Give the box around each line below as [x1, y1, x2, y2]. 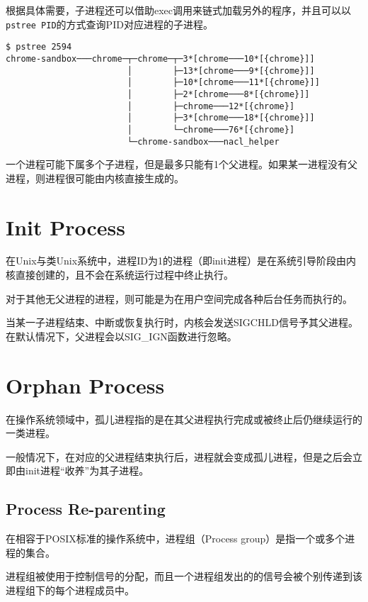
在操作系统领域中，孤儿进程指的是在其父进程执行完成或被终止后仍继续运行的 [6, 411, 362, 426]
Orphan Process [6, 370, 165, 399]
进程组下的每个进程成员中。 [6, 582, 134, 597]
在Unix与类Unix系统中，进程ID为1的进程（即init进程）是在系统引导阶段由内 [6, 253, 356, 268]
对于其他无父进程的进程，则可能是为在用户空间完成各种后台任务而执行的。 [6, 291, 352, 306]
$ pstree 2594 [6, 42, 72, 52]
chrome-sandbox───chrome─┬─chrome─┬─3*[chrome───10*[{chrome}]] [6, 53, 315, 64]
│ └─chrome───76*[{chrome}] [127, 124, 295, 135]
